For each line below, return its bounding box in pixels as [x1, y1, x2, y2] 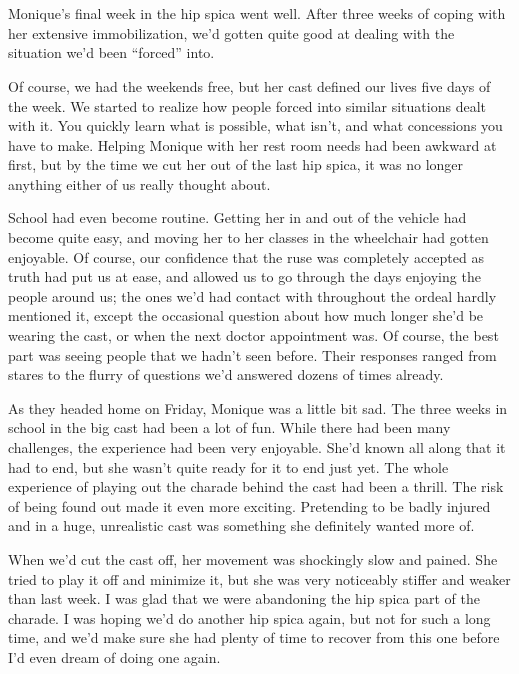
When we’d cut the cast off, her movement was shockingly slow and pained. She [8, 548, 498, 569]
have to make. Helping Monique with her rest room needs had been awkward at [8, 134, 497, 155]
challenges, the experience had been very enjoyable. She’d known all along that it [8, 437, 506, 457]
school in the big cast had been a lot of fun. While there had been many [8, 417, 451, 438]
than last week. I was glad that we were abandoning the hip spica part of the [8, 588, 481, 609]
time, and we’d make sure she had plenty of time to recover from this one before [8, 627, 500, 648]
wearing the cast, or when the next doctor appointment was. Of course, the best [8, 325, 499, 346]
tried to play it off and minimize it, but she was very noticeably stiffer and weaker [8, 568, 511, 589]
